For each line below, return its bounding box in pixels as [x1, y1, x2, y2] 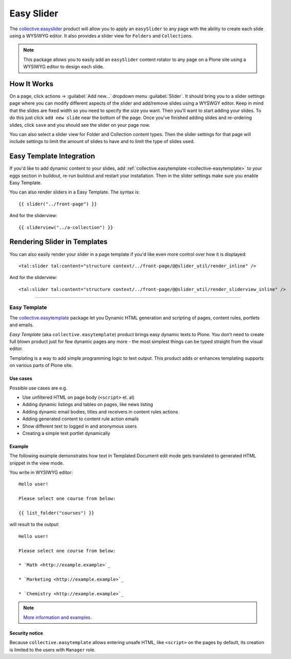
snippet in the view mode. [9, 460, 64, 466]
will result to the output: [9, 521, 59, 528]
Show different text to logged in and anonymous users [22, 423, 137, 429]
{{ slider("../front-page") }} [18, 201, 97, 207]
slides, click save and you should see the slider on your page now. [9, 122, 151, 128]
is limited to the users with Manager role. [9, 647, 96, 653]
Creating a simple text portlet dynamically [22, 430, 110, 436]
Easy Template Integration [9, 152, 95, 161]
